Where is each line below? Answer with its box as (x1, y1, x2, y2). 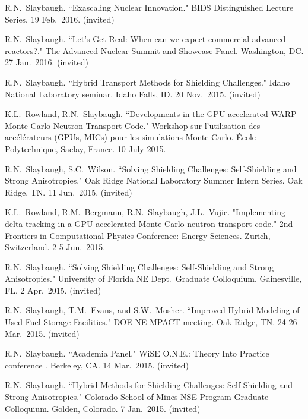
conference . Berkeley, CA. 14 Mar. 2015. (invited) (5, 358, 189, 371)
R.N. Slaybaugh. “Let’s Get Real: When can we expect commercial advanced (5, 33, 286, 45)
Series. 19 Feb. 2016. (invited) (5, 12, 115, 25)
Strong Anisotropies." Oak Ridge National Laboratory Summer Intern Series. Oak (5, 174, 303, 187)
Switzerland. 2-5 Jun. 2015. (5, 241, 106, 253)
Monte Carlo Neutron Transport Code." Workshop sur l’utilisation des (5, 119, 261, 131)
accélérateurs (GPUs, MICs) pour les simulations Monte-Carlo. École (5, 131, 256, 143)
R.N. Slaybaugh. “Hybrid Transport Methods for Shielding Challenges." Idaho (5, 75, 290, 88)
